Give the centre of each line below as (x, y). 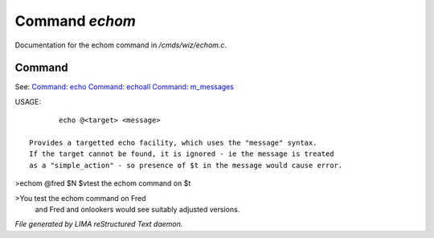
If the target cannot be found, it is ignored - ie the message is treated (182, 154)
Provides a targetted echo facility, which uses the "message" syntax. (173, 143)
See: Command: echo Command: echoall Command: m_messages (125, 87)
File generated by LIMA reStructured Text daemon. (99, 224)
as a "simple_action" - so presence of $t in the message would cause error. (186, 165)
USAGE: (28, 101)
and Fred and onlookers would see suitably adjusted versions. (137, 209)
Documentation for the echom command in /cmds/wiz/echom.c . (121, 45)
